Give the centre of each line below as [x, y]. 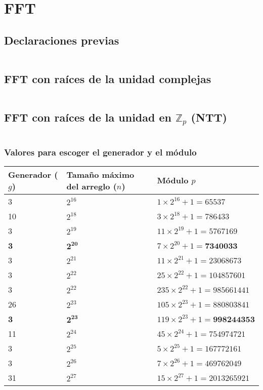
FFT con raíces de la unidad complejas [108, 78]
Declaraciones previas [62, 40]
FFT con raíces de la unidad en [88, 117]
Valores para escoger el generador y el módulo [100, 152]
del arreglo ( [92, 186]
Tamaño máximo [100, 174]
